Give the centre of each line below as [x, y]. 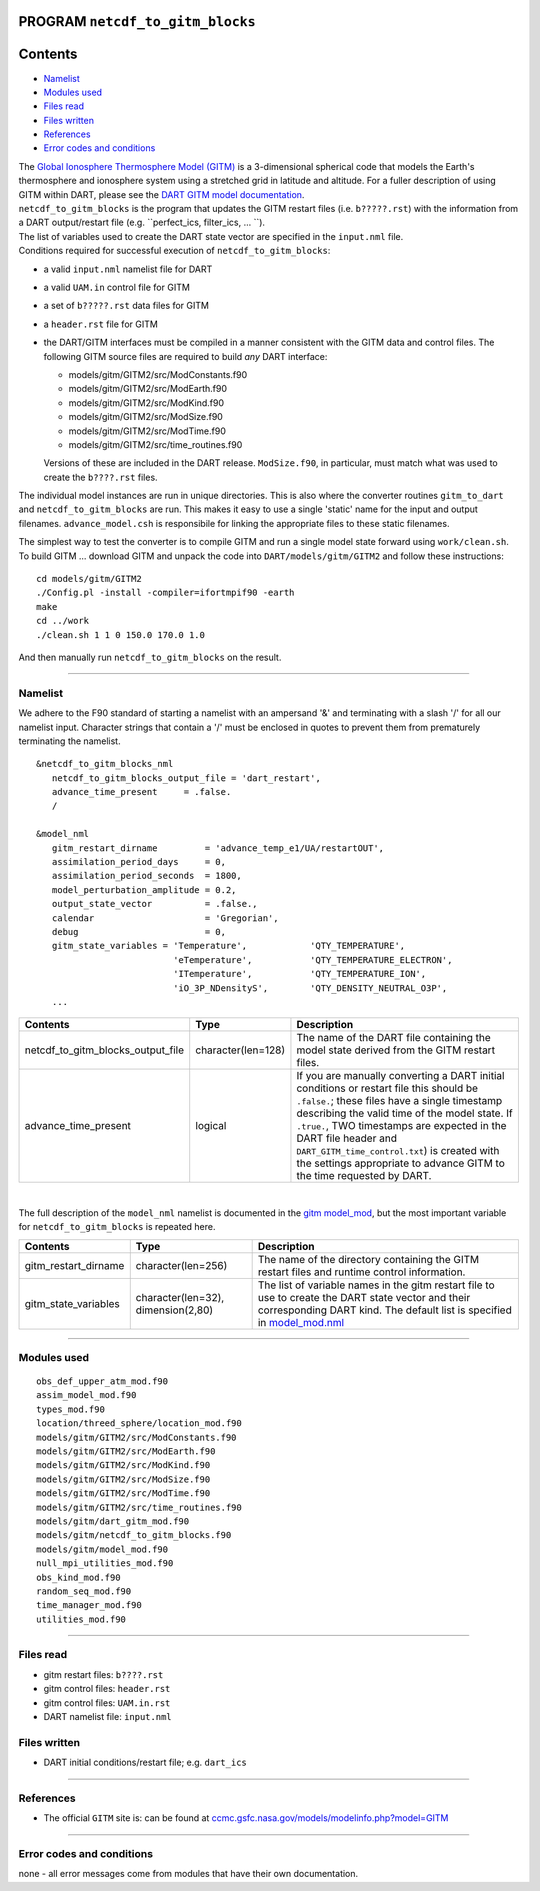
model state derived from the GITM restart [395, 1050]
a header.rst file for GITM [101, 324]
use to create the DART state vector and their [364, 1297]
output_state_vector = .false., [155, 904]
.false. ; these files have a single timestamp [399, 1101]
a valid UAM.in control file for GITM [116, 287]
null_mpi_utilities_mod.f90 [105, 1563]
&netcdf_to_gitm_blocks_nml [105, 764]
